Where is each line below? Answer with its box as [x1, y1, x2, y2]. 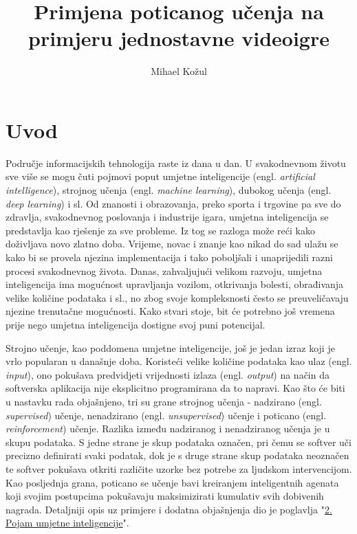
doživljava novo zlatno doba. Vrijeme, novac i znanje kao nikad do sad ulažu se [6, 236, 338, 251]
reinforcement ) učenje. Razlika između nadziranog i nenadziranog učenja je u [6, 421, 330, 436]
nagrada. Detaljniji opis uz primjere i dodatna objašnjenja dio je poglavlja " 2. [6, 502, 332, 516]
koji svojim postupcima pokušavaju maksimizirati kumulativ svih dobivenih [6, 489, 324, 503]
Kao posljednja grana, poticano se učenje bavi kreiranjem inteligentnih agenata [6, 475, 339, 489]
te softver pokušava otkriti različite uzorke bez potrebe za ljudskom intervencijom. [6, 461, 352, 476]
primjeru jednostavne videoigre [28, 24, 329, 52]
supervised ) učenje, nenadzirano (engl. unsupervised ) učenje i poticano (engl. [6, 408, 327, 422]
